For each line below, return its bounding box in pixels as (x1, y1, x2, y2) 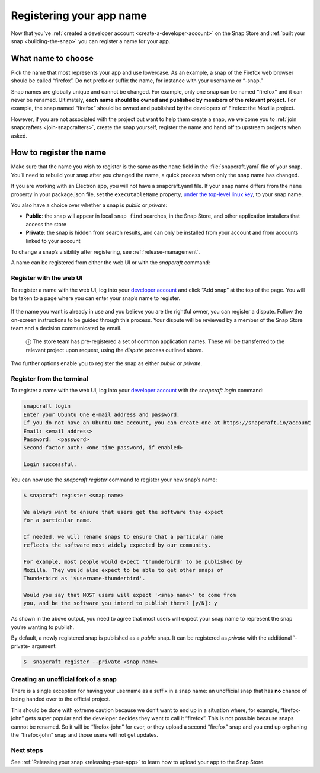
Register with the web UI (11, 274, 83, 282)
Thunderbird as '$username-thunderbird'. (23, 575, 146, 582)
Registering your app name (11, 9, 148, 22)
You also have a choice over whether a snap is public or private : (11, 202, 168, 209)
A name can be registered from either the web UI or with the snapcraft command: (11, 259, 210, 266)
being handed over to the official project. (11, 695, 111, 702)
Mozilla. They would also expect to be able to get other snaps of (23, 567, 224, 573)
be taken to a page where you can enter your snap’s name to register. (11, 294, 181, 302)
